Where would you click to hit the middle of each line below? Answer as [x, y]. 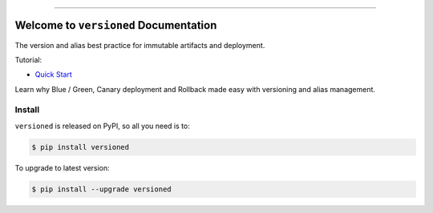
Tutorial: [28, 59]
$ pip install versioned [81, 147]
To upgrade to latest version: [62, 167]
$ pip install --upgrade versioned [101, 189]
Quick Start [53, 74]
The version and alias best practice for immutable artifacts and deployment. [140, 45]
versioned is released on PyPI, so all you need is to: [102, 126]
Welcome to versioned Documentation [116, 25]
